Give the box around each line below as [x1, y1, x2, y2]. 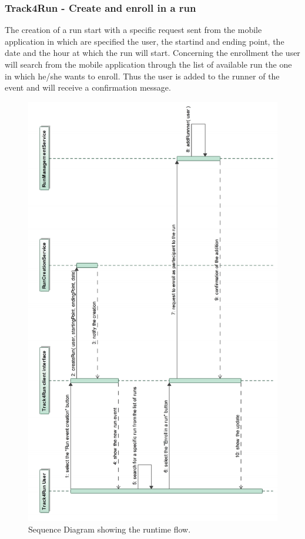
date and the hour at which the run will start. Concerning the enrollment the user [5, 46, 300, 59]
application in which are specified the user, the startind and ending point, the [5, 35, 284, 47]
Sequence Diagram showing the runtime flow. [28, 523, 191, 535]
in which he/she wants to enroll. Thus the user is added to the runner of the [5, 69, 280, 82]
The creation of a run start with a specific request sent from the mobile [5, 24, 262, 36]
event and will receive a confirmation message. [5, 81, 171, 94]
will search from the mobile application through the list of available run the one [5, 58, 292, 70]
